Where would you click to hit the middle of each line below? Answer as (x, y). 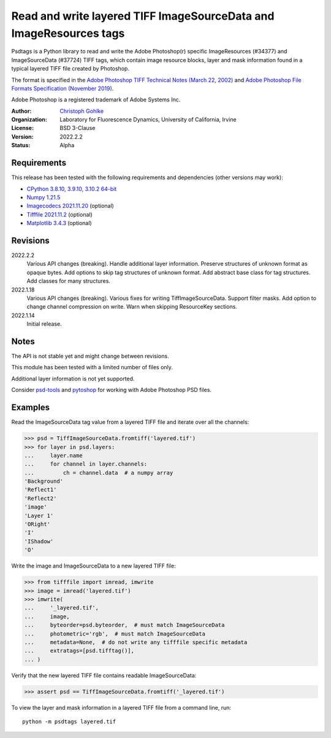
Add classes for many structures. (68, 281)
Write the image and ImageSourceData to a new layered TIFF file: (93, 566)
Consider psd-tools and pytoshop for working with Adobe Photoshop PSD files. (111, 390)
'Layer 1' (39, 516)
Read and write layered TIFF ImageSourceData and (143, 16)
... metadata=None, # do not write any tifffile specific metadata (136, 642)
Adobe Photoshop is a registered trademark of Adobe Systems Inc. (96, 100)
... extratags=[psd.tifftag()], (79, 651)
